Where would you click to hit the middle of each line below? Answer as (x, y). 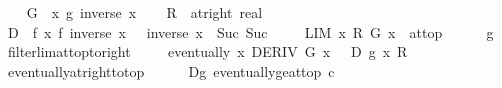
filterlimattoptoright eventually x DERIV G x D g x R (207, 51)
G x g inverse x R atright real (144, 12)
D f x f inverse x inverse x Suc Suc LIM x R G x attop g (250, 31)
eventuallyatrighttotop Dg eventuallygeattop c (171, 70)
